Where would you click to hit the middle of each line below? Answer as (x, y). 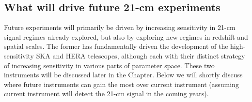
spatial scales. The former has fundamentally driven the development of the (116, 46)
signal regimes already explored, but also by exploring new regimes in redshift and (126, 36)
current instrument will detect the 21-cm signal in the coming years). (106, 94)
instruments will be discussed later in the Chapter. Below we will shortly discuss (123, 75)
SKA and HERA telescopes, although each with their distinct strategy (141, 55)
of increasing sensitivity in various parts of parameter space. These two (109, 65)
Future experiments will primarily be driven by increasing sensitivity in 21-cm (120, 27)
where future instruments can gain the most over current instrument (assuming (121, 84)
